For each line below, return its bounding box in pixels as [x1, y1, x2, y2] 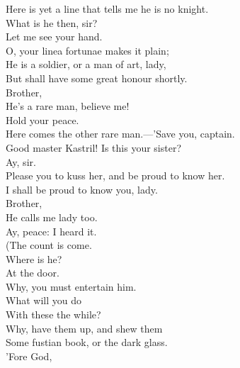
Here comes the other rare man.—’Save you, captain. [6, 126, 235, 141]
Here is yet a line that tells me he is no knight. [6, 1, 209, 16]
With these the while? [6, 307, 101, 322]
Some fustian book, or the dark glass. [6, 335, 168, 350]
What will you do [6, 293, 81, 308]
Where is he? [6, 251, 62, 266]
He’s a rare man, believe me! [6, 99, 130, 113]
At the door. [6, 265, 59, 280]
